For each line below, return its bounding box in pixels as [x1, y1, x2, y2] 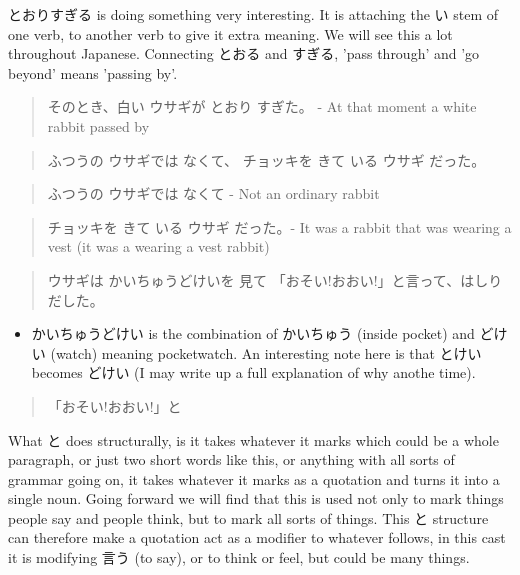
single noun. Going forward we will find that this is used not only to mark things [8, 488, 504, 509]
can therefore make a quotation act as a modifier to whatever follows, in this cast [8, 527, 506, 548]
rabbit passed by [47, 115, 150, 136]
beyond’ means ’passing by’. [8, 62, 178, 83]
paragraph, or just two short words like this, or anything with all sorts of [8, 449, 455, 470]
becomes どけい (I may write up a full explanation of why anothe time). [31, 362, 476, 383]
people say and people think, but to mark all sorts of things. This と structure [8, 507, 489, 528]
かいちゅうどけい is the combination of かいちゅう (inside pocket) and [31, 323, 475, 344]
